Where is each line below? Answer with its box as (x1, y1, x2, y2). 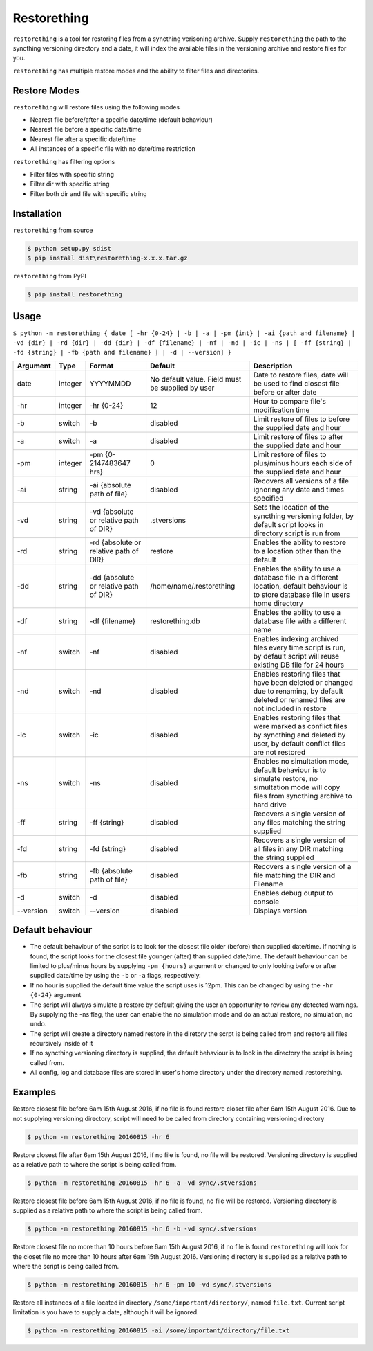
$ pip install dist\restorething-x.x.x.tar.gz (27, 254, 188, 262)
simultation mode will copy (253, 782, 341, 792)
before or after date (253, 387, 317, 397)
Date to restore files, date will (253, 370, 349, 379)
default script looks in (253, 519, 324, 529)
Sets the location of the (253, 502, 329, 512)
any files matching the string (253, 817, 346, 827)
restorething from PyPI (12, 272, 86, 280)
